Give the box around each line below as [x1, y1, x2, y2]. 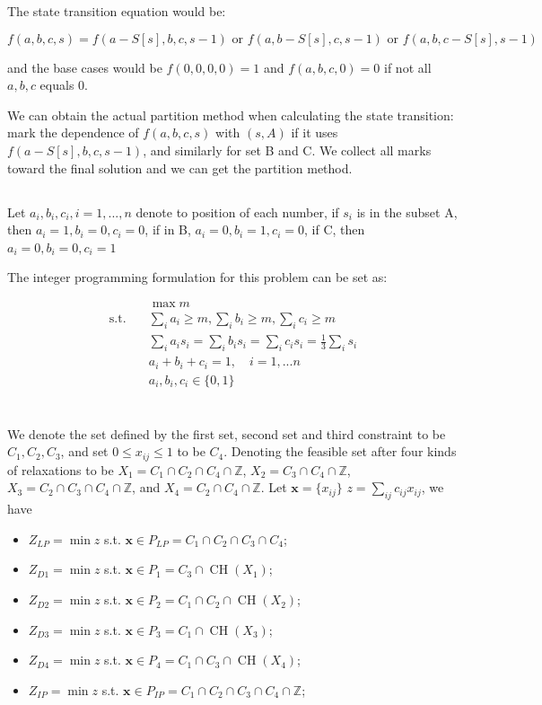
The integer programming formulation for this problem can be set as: [7, 268, 388, 286]
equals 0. [39, 75, 88, 94]
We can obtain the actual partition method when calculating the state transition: [7, 105, 454, 124]
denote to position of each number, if [135, 202, 339, 221]
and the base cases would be [7, 57, 162, 76]
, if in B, [144, 220, 191, 239]
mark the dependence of [7, 123, 139, 142]
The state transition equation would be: [7, 2, 226, 20]
